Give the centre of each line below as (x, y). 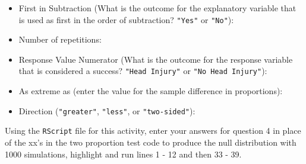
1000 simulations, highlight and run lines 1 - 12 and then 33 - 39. (123, 154)
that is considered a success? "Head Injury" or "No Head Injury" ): (143, 71)
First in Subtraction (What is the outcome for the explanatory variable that (157, 8)
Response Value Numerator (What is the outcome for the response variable (156, 59)
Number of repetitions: (60, 39)
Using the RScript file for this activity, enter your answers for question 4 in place (153, 131)
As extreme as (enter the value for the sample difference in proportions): (151, 91)
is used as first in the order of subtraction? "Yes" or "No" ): (126, 19)
